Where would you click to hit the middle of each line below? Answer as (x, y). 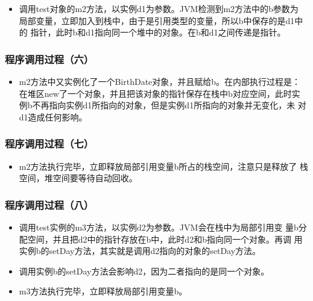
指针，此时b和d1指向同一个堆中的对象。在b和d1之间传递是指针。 (158, 32)
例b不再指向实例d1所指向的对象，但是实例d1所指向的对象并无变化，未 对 (163, 105)
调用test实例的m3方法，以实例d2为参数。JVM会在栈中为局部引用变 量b (159, 227)
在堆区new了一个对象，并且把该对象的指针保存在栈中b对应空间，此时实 (160, 93)
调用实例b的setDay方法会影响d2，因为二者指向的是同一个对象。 (144, 271)
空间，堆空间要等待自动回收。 (78, 178)
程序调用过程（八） (49, 204)
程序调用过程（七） (49, 144)
